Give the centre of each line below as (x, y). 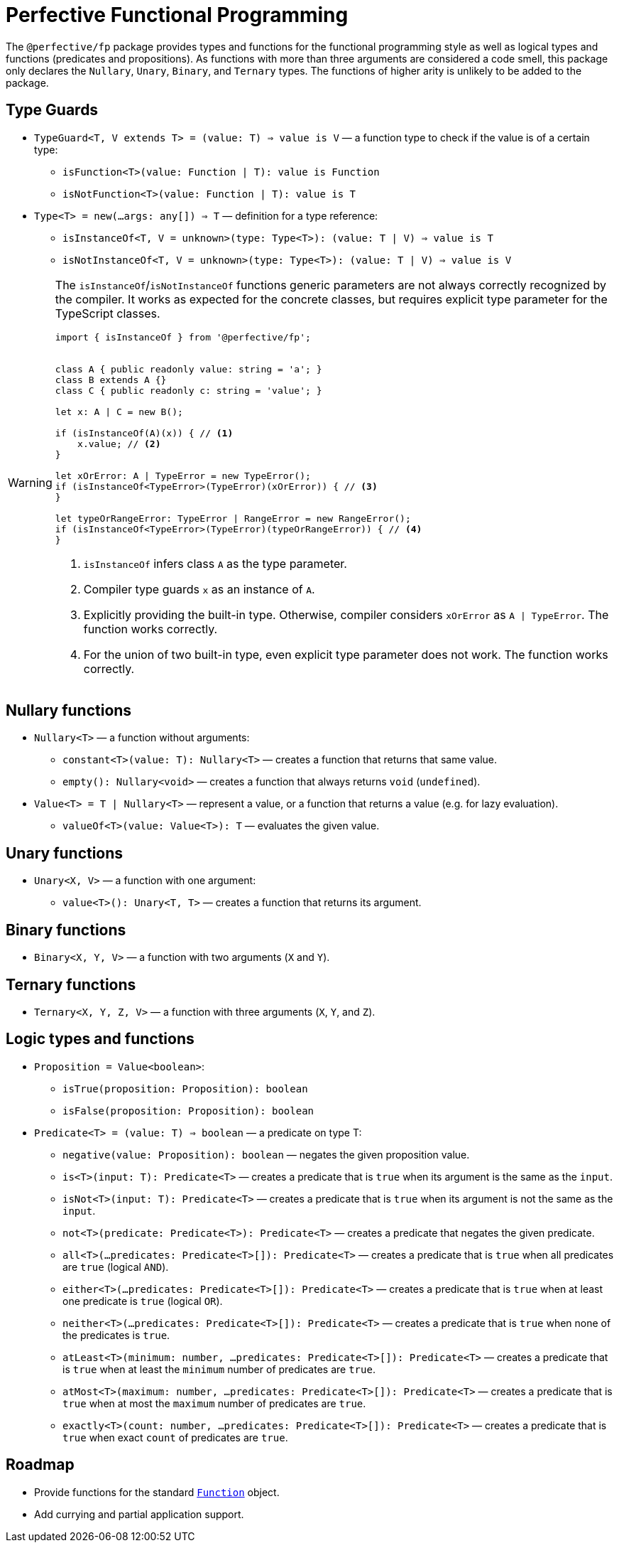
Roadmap (40, 1465)
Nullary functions (69, 711)
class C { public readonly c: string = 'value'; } (188, 390)
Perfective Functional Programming (177, 15)
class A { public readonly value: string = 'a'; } (188, 369)
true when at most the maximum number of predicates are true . (214, 1403)
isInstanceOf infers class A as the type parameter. (215, 563)
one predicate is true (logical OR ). (143, 1301)
